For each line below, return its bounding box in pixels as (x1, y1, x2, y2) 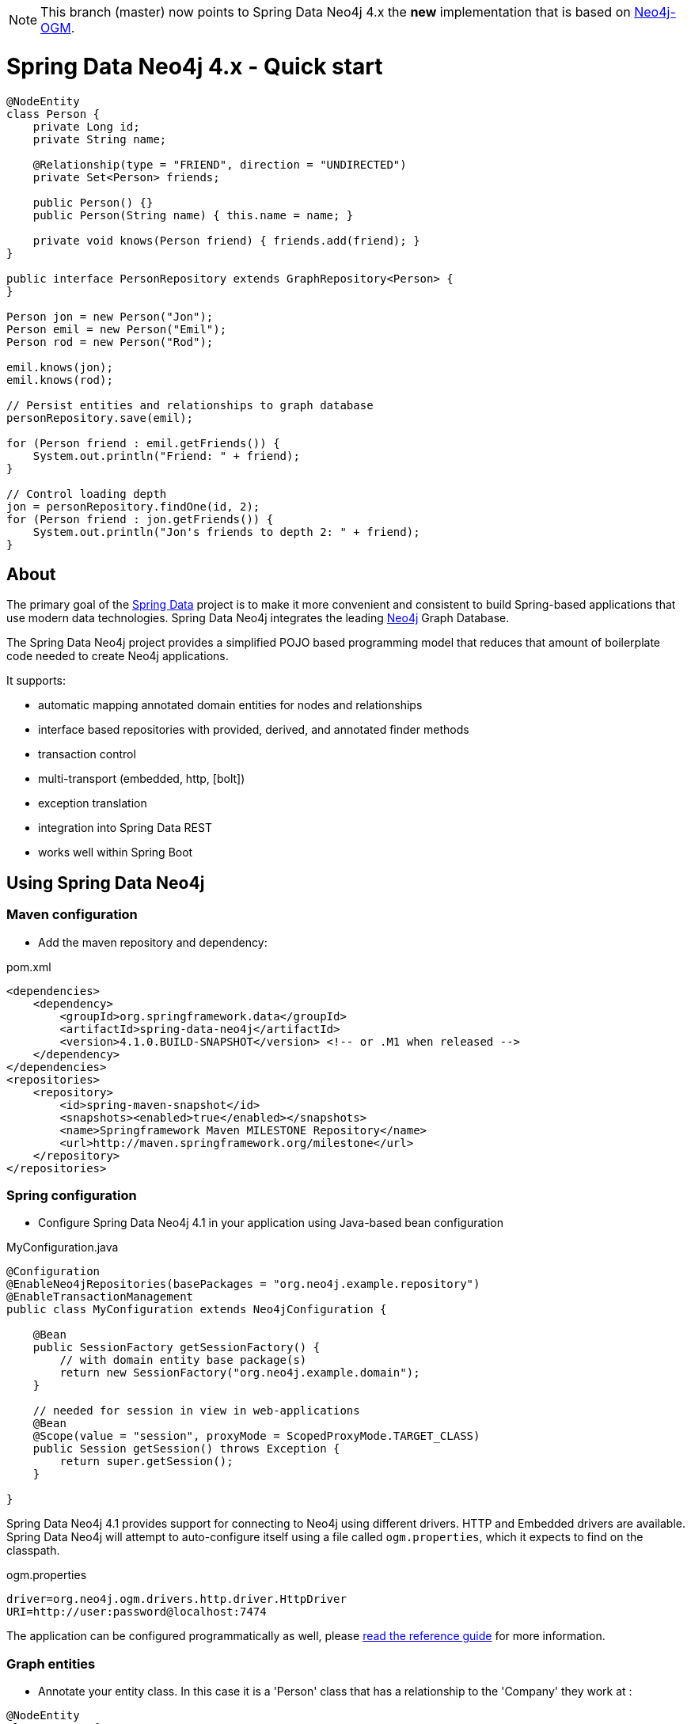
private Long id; (32, 120, 140, 133)
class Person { (6, 107, 101, 120)
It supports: (6, 674, 66, 688)
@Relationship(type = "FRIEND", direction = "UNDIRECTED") (32, 158, 407, 171)
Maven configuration (6, 906, 138, 923)
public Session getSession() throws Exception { (32, 1442, 340, 1456)
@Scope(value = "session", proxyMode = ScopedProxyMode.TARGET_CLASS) (32, 1430, 480, 1443)
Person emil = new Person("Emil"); (6, 322, 227, 336)
